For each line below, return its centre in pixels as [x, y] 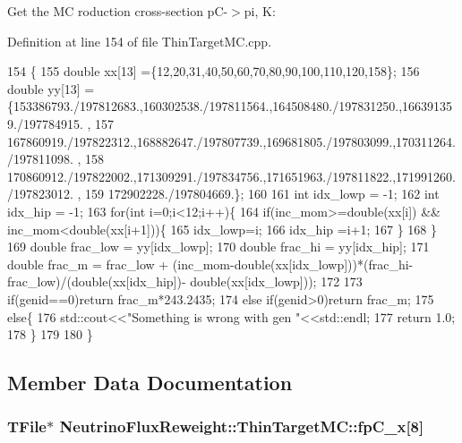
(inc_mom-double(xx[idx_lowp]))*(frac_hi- [293, 264]
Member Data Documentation [150, 383]
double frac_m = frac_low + [88, 264]
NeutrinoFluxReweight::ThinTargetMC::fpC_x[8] [242, 426]
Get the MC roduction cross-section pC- [118, 11]
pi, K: [260, 11]
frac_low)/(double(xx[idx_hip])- [97, 281]
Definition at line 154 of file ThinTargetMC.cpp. [140, 41]
